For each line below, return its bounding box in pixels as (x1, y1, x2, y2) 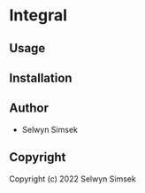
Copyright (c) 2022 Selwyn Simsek (9, 174, 137, 184)
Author (9, 101, 49, 116)
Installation (9, 70, 72, 85)
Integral (9, 5, 68, 26)
